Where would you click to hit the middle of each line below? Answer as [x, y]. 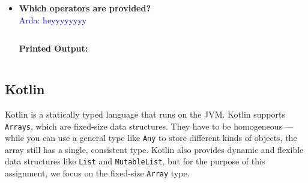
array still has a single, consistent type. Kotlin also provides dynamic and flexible [154, 149]
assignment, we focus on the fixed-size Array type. [97, 173]
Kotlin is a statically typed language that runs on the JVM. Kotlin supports [145, 114]
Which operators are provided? [85, 8]
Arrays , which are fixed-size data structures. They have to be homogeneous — [149, 126]
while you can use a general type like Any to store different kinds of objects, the [151, 138]
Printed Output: [53, 48]
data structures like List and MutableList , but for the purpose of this [135, 161]
